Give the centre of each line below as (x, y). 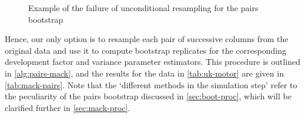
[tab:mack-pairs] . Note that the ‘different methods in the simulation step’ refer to (151, 84)
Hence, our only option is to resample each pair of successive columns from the (147, 39)
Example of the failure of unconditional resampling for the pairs (143, 8)
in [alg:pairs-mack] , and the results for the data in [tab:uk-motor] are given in (144, 73)
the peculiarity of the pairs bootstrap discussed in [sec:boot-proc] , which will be (148, 96)
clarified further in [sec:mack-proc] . (68, 107)
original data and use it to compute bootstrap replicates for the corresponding (145, 50)
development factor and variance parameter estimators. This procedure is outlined (153, 62)
